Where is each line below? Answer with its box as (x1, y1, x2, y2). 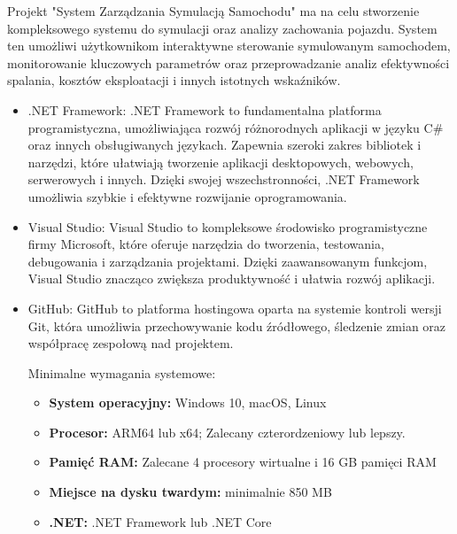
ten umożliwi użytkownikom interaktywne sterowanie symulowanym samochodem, (7, 36, 451, 55)
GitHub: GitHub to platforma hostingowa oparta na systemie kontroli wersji (27, 298, 442, 317)
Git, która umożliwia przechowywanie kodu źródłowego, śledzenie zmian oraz (27, 316, 446, 335)
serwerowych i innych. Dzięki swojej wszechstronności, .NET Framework (27, 170, 420, 189)
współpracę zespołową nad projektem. (27, 334, 234, 352)
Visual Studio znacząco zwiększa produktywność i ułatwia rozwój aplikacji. (27, 269, 436, 288)
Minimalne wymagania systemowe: (27, 363, 216, 382)
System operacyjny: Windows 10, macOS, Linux (49, 393, 327, 412)
